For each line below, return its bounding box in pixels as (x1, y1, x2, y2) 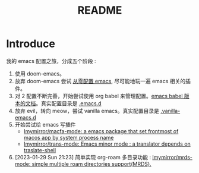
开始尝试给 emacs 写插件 (14, 121, 76, 128)
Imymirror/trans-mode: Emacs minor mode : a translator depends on (23, 140, 191, 147)
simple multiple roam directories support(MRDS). (31, 160, 151, 167)
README (77, 4, 122, 17)
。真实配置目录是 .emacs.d (35, 99, 102, 107)
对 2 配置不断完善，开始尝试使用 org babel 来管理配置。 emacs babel (14, 92, 183, 99)
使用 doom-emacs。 (14, 70, 65, 77)
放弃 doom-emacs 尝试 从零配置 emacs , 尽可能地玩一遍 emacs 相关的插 (14, 77, 191, 84)
